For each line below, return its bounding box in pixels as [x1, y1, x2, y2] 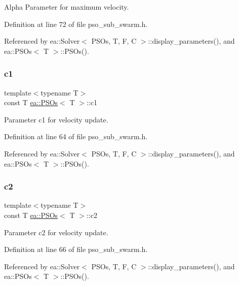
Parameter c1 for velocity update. [4, 114, 108, 124]
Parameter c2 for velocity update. [4, 227, 108, 237]
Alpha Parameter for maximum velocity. [4, 2, 129, 12]
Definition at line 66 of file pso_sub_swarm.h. [4, 244, 148, 255]
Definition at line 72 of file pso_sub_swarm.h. [4, 18, 148, 29]
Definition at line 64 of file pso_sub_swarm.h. [4, 131, 148, 142]
